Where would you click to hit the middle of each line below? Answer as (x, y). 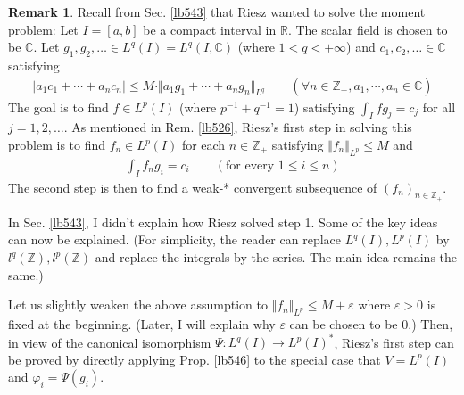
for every (250, 165)
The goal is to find (58, 107)
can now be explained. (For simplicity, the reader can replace (174, 239)
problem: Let (43, 29)
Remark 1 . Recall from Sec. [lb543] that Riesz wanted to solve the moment (217, 12)
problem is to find (57, 144)
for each (203, 144)
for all (439, 107)
